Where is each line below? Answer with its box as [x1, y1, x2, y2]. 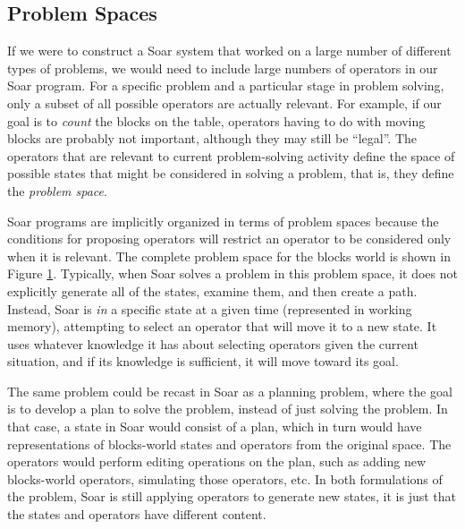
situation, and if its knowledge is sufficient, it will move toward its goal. [7, 352, 399, 371]
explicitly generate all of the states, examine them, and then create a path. [7, 281, 418, 300]
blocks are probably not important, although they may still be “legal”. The [7, 129, 418, 148]
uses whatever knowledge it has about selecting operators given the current [7, 334, 418, 353]
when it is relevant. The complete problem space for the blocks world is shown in [7, 246, 451, 265]
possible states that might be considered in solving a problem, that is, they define [7, 164, 454, 183]
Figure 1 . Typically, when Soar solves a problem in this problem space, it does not [7, 264, 458, 283]
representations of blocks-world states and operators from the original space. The [7, 434, 452, 453]
